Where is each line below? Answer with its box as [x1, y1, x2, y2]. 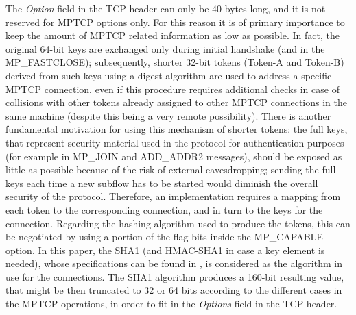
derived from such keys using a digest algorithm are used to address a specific [5, 68, 332, 82]
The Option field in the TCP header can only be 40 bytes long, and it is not [5, 1, 326, 15]
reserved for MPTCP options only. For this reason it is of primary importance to [5, 14, 345, 29]
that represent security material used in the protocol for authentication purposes [5, 135, 344, 149]
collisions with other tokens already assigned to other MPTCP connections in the [5, 95, 347, 110]
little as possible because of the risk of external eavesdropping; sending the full [5, 162, 336, 177]
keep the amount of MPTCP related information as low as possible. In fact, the [5, 28, 340, 42]
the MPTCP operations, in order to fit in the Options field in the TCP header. [5, 297, 337, 311]
